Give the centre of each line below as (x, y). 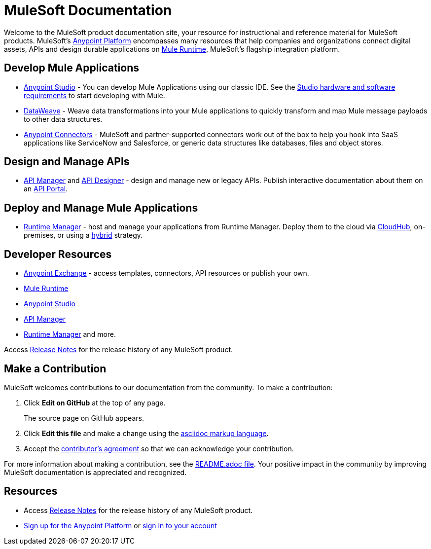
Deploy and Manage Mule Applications (101, 208)
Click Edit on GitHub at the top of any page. (95, 403)
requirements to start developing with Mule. (94, 95)
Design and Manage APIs (67, 162)
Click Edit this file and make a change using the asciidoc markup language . (146, 433)
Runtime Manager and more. (70, 334)
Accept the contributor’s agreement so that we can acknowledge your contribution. (159, 448)
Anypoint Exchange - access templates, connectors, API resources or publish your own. (166, 273)
